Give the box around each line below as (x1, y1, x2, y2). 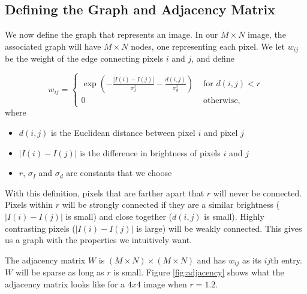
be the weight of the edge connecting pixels (5, 52, 164, 65)
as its (242, 253, 261, 266)
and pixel (203, 126, 238, 138)
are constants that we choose (66, 166, 172, 179)
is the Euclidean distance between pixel (51, 126, 195, 138)
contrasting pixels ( (5, 222, 76, 234)
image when (143, 277, 187, 290)
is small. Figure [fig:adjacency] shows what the (113, 266, 284, 278)
